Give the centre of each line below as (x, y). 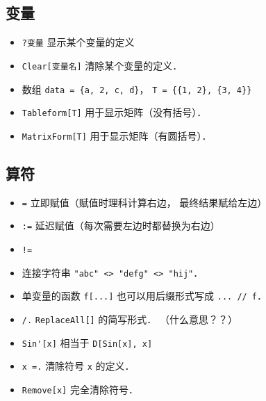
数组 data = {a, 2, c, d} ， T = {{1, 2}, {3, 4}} (137, 89)
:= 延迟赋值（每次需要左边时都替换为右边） (121, 226)
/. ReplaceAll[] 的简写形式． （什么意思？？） (130, 319)
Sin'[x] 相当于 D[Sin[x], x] (87, 342)
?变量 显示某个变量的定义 (78, 42)
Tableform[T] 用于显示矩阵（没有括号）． (114, 112)
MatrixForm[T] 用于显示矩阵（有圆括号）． (117, 135)
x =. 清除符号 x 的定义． (78, 366)
